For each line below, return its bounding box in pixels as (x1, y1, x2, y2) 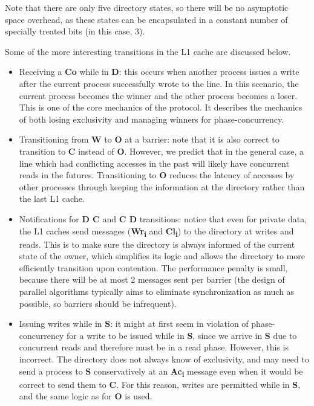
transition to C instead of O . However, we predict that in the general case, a (19, 144, 304, 157)
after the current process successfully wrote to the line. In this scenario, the (19, 77, 299, 89)
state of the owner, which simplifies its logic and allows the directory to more (19, 250, 306, 262)
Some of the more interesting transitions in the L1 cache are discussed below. (5, 45, 291, 57)
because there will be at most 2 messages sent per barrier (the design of (19, 273, 285, 286)
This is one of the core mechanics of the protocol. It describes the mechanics (19, 101, 303, 114)
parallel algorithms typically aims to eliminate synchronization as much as (19, 285, 295, 297)
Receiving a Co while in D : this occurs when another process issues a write (19, 65, 299, 78)
